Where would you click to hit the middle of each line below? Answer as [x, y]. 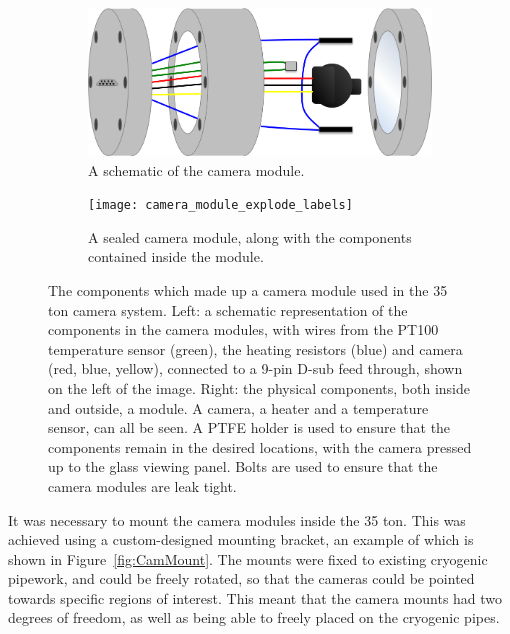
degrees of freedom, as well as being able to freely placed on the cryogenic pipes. [254, 617]
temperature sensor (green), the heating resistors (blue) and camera [255, 348]
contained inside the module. [176, 256]
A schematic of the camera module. [196, 169]
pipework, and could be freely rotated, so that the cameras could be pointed [241, 578]
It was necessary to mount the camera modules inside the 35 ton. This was [237, 519]
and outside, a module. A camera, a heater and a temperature [238, 407]
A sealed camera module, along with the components [250, 236]
